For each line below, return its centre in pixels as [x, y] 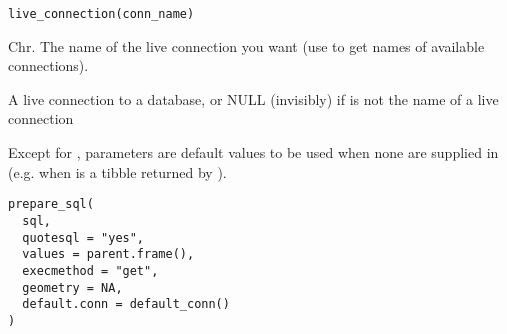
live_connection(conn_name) [101, 14]
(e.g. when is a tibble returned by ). [117, 171]
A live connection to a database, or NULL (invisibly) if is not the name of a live [253, 98]
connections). [48, 65]
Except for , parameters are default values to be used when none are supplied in [253, 152]
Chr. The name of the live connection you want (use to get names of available [246, 45]
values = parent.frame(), [108, 254]
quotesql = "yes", [83, 237]
